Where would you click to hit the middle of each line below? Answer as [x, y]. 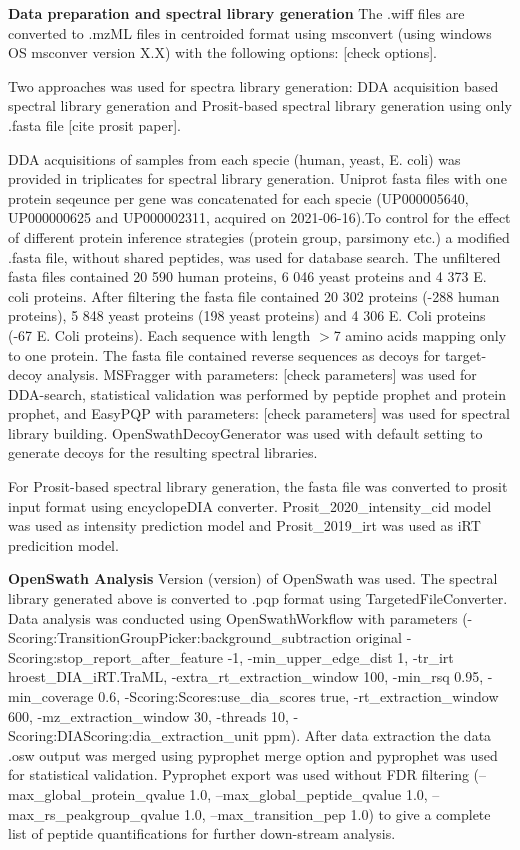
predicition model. [63, 544]
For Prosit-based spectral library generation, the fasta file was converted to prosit [258, 486]
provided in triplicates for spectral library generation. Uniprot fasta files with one [257, 178]
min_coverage [51, 696]
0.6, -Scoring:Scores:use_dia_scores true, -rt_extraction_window [298, 696]
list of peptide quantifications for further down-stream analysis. [202, 833]
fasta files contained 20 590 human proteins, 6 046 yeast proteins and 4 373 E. [247, 276]
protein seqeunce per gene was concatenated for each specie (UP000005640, [238, 197]
